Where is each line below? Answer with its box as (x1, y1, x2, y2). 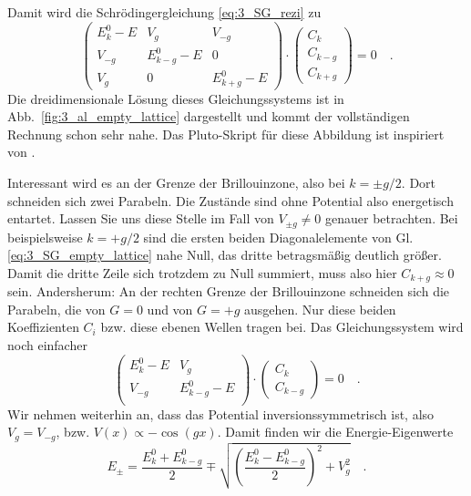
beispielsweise (7, 227, 83, 246)
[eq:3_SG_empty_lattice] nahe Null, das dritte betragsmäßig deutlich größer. (7, 245, 442, 264)
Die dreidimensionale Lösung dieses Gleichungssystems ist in (7, 88, 344, 108)
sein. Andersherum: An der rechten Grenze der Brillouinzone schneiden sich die (7, 282, 450, 301)
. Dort (401, 173, 436, 191)
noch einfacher (7, 336, 87, 355)
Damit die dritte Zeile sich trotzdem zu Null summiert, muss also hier (7, 263, 397, 282)
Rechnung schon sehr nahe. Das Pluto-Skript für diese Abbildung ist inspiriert (7, 124, 445, 143)
